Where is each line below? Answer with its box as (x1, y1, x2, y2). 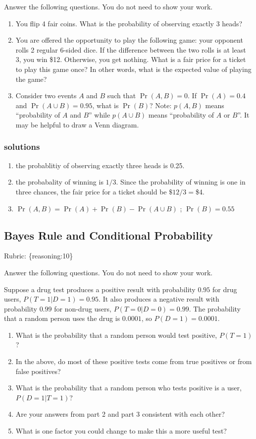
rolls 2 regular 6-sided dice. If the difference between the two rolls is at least (15, 44, 246, 55)
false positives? (15, 366, 61, 376)
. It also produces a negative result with (99, 294, 219, 304)
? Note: (150, 100, 172, 110)
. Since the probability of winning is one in (116, 177, 246, 187)
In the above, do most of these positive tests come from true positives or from (15, 356, 252, 367)
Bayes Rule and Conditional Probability (4, 227, 213, 243)
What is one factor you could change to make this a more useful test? (15, 426, 227, 436)
